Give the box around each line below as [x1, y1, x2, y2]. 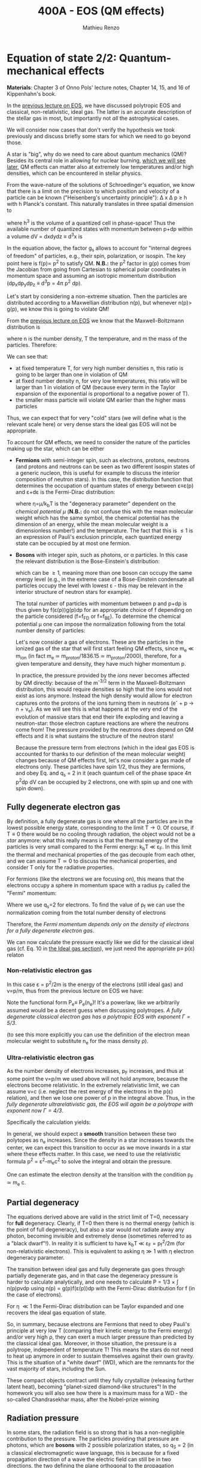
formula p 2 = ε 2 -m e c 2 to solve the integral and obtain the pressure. [7, 1157, 172, 1166]
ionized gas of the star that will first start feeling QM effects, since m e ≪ [15, 645, 194, 653]
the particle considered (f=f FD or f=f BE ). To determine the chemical [15, 612, 181, 621]
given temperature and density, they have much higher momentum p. [15, 660, 186, 668]
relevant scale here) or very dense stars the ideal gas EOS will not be [7, 420, 177, 427]
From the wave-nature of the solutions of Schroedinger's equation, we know [7, 181, 195, 188]
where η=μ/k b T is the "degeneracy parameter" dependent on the [15, 500, 176, 508]
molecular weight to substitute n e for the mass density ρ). [7, 1037, 149, 1046]
